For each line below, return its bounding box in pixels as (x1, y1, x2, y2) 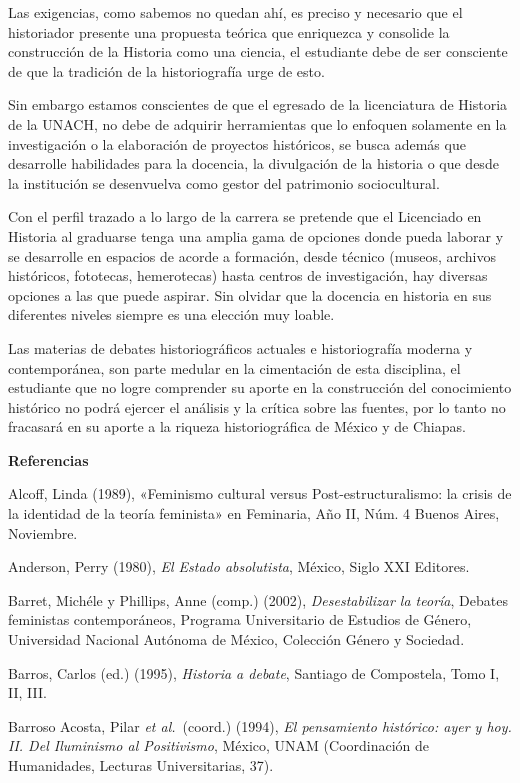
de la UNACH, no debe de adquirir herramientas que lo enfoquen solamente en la (8, 113, 507, 134)
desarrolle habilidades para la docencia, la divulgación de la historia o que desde (8, 153, 499, 174)
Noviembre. (8, 522, 78, 543)
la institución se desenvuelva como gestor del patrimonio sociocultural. (8, 172, 440, 193)
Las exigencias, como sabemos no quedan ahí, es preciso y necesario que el (8, 2, 463, 22)
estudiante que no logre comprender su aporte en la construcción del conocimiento (8, 377, 512, 398)
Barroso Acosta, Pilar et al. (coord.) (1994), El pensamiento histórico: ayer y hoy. (8, 715, 512, 736)
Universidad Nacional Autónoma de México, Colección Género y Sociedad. (8, 629, 465, 650)
